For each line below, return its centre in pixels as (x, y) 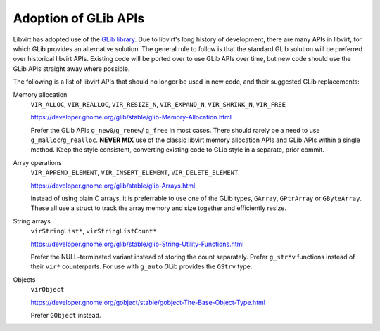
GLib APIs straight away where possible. (71, 69)
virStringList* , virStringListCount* (94, 231)
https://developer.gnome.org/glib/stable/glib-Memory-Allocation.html (131, 117)
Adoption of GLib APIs (79, 18)
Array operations (38, 162)
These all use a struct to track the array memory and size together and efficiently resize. (158, 208)
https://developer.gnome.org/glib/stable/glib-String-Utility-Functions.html (137, 244)
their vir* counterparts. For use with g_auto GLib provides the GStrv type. (141, 266)
